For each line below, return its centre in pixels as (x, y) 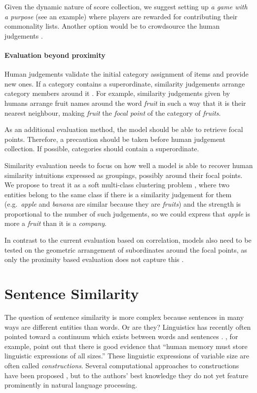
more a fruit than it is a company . (55, 223)
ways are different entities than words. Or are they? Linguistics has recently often (128, 327)
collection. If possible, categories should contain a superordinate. (102, 149)
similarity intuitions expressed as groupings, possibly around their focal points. (124, 175)
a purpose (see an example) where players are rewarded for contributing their (121, 16)
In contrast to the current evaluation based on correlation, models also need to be (128, 240)
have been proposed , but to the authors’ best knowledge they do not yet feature (127, 375)
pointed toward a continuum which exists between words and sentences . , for (121, 336)
